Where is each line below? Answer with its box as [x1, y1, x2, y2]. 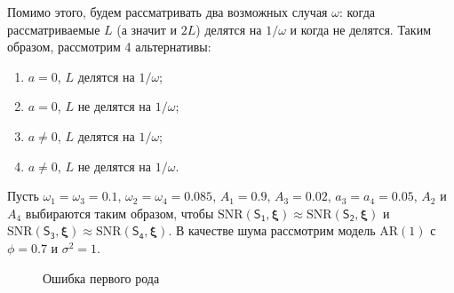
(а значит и [116, 20, 178, 38]
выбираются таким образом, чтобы [25, 203, 214, 222]
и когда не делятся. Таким [290, 20, 431, 38]
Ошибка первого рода [43, 268, 160, 287]
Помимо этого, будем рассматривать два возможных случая [7, 3, 328, 20]
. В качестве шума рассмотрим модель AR [168, 221, 399, 240]
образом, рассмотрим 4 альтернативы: [7, 37, 211, 56]
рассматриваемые [7, 20, 100, 38]
